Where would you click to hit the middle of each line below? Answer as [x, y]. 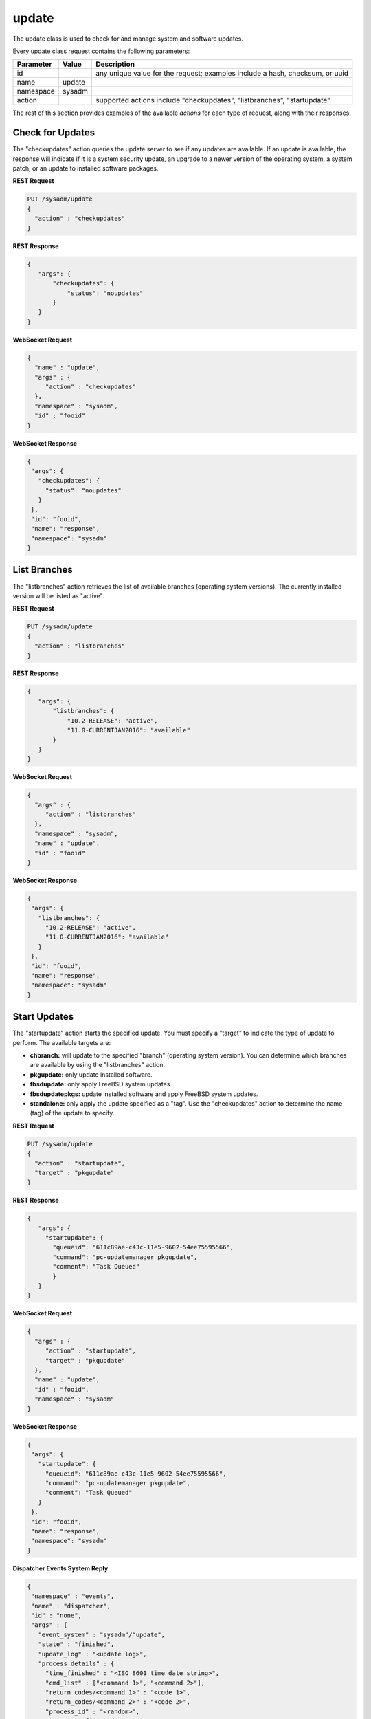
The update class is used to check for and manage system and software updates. [128, 39]
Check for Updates [54, 133]
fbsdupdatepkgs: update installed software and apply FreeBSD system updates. [144, 1094]
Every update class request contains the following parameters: [101, 51]
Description [115, 64]
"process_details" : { [76, 1663]
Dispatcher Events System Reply [60, 1568]
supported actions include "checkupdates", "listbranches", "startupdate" [213, 100]
